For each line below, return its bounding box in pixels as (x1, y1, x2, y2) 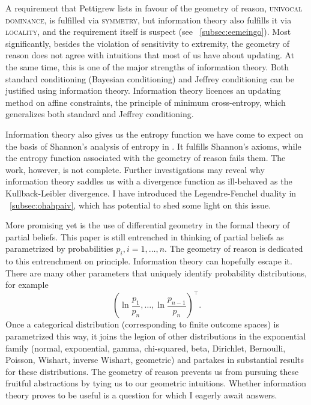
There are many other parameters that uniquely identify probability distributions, (5, 266, 307, 279)
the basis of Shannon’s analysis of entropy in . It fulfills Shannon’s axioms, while (5, 139, 301, 152)
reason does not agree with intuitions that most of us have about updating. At (5, 49, 295, 61)
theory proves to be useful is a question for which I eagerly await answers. (5, 388, 277, 401)
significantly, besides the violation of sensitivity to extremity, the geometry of (5, 37, 289, 49)
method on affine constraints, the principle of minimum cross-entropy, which (5, 96, 286, 108)
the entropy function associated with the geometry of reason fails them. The (5, 151, 286, 164)
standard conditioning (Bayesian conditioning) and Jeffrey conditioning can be (5, 72, 294, 85)
